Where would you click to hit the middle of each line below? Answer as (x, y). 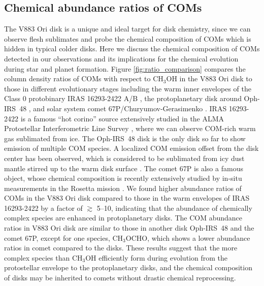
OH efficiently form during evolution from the (156, 257)
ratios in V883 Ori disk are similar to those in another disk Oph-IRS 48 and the (129, 228)
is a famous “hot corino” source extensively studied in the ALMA (122, 118)
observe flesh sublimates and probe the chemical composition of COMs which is (128, 38)
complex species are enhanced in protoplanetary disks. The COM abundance (123, 218)
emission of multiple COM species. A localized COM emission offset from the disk (131, 148)
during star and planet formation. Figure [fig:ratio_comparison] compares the (125, 68)
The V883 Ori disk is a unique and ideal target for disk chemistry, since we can (127, 29)
